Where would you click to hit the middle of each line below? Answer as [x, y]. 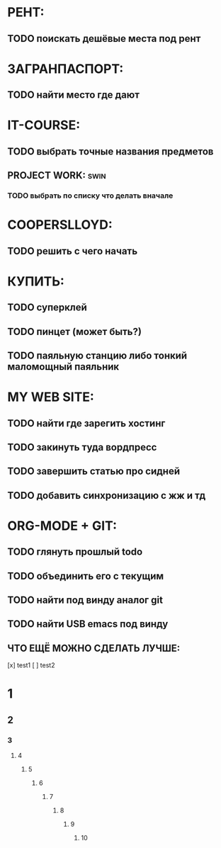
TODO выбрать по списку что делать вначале [90, 196]
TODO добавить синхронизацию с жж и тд [107, 496]
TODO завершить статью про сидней [94, 471]
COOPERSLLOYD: [60, 225]
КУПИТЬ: [36, 281]
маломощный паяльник [63, 367]
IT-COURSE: [44, 125]
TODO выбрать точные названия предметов [110, 151]
